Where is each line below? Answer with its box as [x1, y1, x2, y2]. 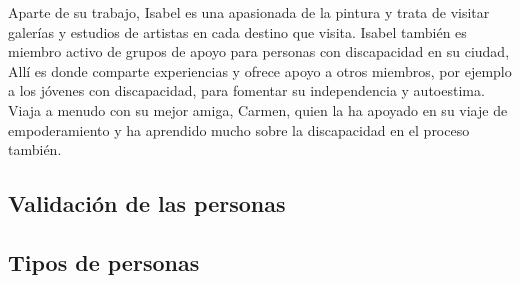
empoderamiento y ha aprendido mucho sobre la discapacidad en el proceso [8, 119, 470, 140]
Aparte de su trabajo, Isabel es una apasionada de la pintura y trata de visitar [8, 2, 490, 22]
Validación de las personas [8, 188, 286, 219]
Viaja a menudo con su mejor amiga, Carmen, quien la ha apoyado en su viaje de [8, 99, 508, 120]
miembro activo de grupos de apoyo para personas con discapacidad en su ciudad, [8, 41, 510, 62]
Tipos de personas [8, 246, 200, 277]
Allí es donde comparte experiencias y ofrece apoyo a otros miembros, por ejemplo [8, 60, 512, 81]
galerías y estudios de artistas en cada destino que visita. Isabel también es [8, 21, 467, 42]
